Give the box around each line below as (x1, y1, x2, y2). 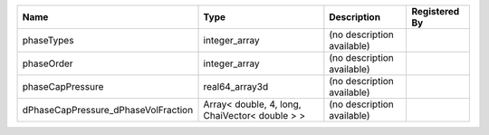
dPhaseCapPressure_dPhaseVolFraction (22, 104, 194, 116)
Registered (411, 5, 460, 17)
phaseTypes (22, 34, 74, 46)
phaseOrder (22, 57, 73, 70)
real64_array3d (203, 81, 269, 92)
